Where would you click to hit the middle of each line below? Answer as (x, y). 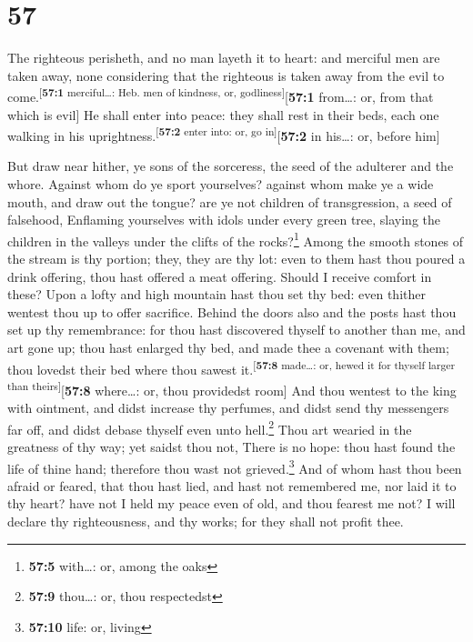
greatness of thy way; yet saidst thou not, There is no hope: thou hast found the (231, 446)
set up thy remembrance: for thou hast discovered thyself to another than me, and (236, 330)
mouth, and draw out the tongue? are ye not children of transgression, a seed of (230, 201)
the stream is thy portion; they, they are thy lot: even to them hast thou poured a (236, 259)
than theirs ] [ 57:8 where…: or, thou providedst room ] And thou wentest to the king (232, 388)
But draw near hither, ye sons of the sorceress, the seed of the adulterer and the (231, 166)
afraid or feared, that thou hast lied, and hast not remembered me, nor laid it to (232, 485)
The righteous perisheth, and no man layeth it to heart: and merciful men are (224, 58)
